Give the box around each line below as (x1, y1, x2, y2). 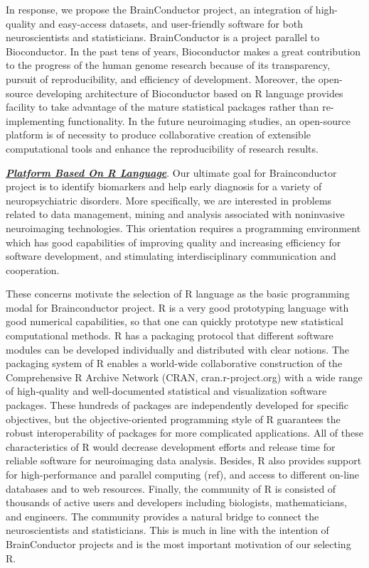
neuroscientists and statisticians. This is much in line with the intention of (6, 523, 329, 537)
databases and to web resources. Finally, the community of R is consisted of (6, 481, 336, 496)
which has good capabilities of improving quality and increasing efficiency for (6, 234, 341, 249)
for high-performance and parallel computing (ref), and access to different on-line (6, 467, 360, 481)
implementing (6, 113, 65, 128)
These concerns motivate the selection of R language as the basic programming (6, 286, 350, 301)
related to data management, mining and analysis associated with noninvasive (6, 207, 345, 222)
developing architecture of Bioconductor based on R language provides (36, 85, 343, 100)
